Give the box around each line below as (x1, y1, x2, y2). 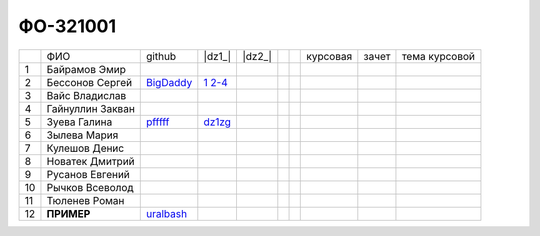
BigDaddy (146, 75, 193, 89)
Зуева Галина (46, 115, 113, 129)
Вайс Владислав (46, 88, 127, 102)
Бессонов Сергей (46, 75, 133, 89)
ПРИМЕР (46, 206, 91, 220)
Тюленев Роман (46, 193, 125, 207)
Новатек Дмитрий (46, 154, 135, 168)
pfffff (146, 115, 170, 129)
